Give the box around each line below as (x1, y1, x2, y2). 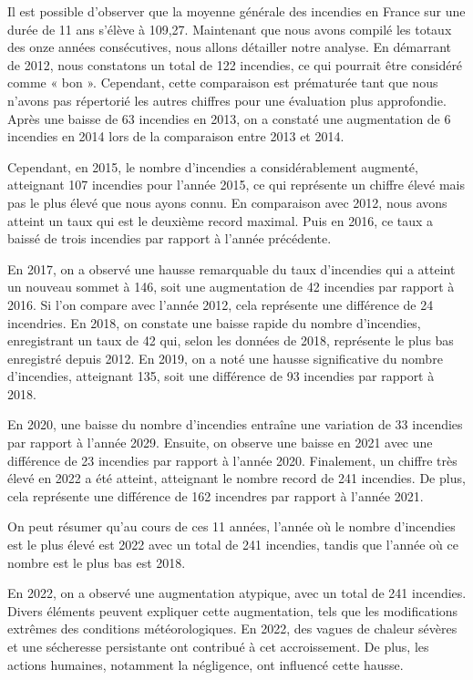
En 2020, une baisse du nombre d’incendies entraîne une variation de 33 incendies (7, 415, 463, 434)
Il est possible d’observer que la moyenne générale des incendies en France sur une (7, 2, 466, 20)
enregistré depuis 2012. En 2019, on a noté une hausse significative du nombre (7, 348, 443, 367)
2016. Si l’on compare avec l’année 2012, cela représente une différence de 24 (7, 294, 434, 314)
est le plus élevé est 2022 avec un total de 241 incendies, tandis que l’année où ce (7, 535, 458, 554)
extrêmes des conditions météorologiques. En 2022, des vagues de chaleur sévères (7, 619, 458, 638)
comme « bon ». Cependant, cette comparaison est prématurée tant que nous (7, 73, 438, 92)
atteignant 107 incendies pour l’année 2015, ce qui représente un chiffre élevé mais (7, 175, 466, 194)
